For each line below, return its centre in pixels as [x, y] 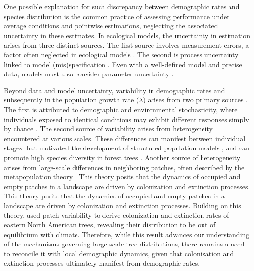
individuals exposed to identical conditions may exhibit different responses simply [127, 119]
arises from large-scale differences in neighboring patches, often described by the [124, 167]
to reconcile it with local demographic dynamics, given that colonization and [119, 253]
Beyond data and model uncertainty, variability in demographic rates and [114, 90]
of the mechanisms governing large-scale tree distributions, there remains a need [124, 244]
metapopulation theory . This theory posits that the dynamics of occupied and [122, 177]
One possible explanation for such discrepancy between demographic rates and [122, 6]
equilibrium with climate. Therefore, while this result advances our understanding [127, 234]
